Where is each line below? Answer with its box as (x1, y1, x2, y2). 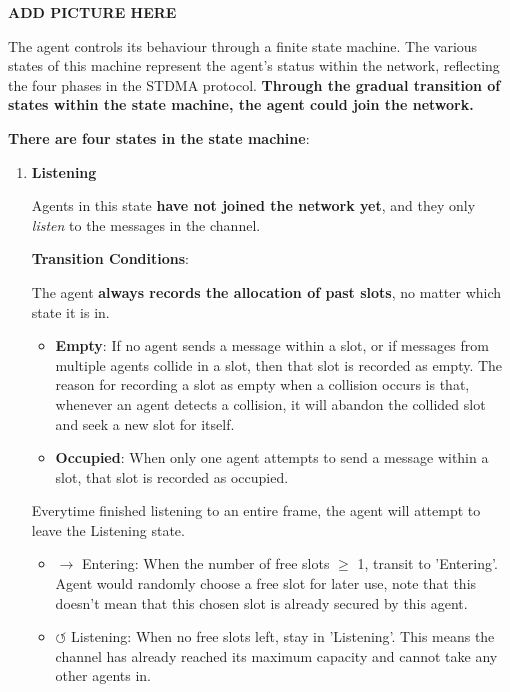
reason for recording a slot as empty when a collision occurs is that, (55, 374, 470, 395)
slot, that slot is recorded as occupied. (55, 466, 289, 487)
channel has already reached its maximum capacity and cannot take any (55, 645, 498, 666)
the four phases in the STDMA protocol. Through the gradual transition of (8, 74, 501, 95)
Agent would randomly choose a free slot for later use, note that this (55, 573, 477, 594)
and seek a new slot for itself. (55, 413, 235, 434)
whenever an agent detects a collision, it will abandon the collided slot (55, 393, 486, 414)
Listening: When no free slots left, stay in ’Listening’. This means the (71, 626, 495, 647)
